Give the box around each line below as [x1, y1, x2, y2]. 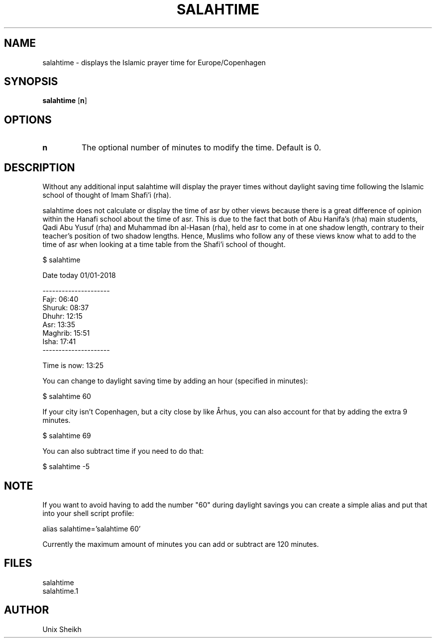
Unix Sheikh [42, 625, 82, 634]
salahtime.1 [42, 586, 79, 595]
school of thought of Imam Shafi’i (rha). [42, 191, 171, 200]
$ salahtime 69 [42, 431, 91, 440]
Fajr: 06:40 [42, 295, 79, 304]
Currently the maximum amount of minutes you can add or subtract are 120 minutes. [42, 539, 319, 548]
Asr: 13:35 [42, 320, 76, 329]
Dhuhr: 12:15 [42, 312, 83, 321]
